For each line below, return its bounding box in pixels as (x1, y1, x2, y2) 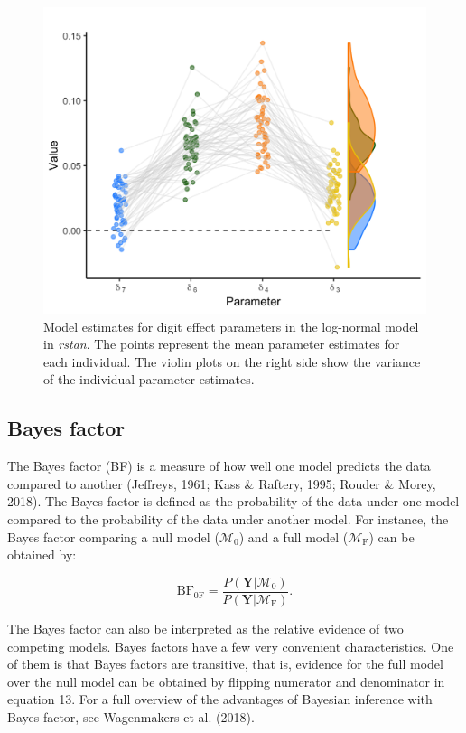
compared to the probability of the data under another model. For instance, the (7, 510, 449, 529)
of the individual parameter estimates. (43, 370, 255, 389)
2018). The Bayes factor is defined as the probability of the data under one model (7, 492, 460, 511)
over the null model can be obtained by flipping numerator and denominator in (7, 672, 445, 691)
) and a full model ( (238, 527, 349, 546)
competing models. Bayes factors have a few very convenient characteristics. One (7, 636, 454, 655)
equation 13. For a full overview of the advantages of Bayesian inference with (7, 690, 433, 709)
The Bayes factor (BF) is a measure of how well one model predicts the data (7, 456, 431, 475)
